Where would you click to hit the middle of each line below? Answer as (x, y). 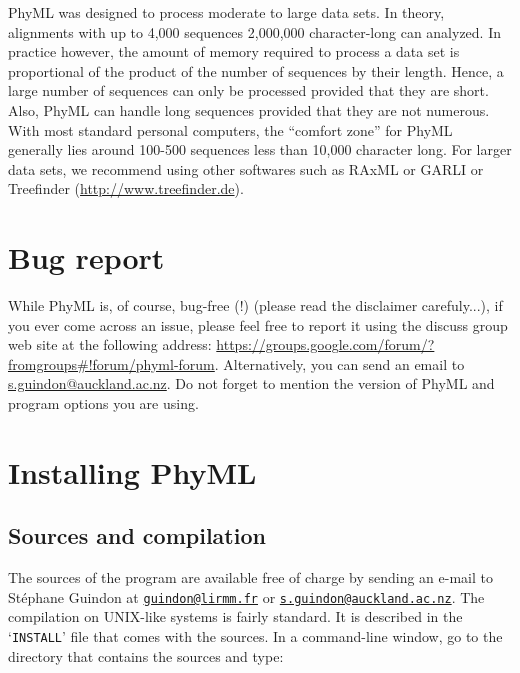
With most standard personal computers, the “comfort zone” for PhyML (230, 129)
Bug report (86, 257)
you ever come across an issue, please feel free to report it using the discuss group (258, 324)
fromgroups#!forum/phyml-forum (111, 363)
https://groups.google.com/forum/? (325, 344)
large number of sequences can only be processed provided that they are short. (248, 90)
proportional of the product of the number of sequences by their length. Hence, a (256, 70)
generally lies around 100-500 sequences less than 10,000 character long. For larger (260, 149)
